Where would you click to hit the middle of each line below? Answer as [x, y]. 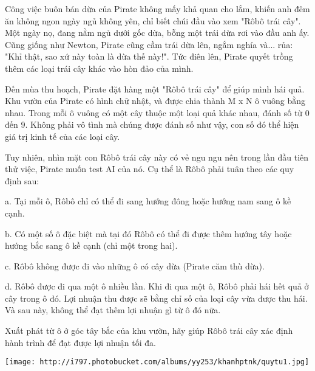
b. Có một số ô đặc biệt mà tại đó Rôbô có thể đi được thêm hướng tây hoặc [148, 233]
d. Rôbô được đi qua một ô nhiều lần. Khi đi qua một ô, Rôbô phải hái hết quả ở [157, 286]
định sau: [22, 180]
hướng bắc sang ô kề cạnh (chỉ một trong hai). [91, 245]
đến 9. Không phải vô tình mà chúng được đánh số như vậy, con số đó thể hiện [152, 124]
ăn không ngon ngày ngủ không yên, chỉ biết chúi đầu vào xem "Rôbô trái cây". [153, 20]
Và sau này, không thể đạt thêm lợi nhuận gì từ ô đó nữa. [113, 310]
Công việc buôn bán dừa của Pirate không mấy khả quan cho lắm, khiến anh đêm [157, 9]
